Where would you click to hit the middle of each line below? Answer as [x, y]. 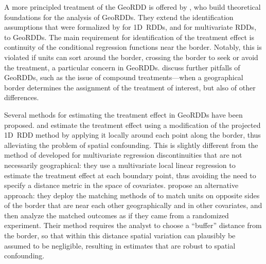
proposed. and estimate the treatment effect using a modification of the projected [132, 125]
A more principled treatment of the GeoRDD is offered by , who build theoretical [132, 7]
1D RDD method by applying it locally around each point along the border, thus [132, 135]
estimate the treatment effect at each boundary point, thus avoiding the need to [130, 175]
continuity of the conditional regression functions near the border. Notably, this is [133, 47]
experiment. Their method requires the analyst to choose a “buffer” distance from [133, 225]
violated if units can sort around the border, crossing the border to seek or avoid [131, 57]
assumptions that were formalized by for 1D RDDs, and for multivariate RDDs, [130, 27]
